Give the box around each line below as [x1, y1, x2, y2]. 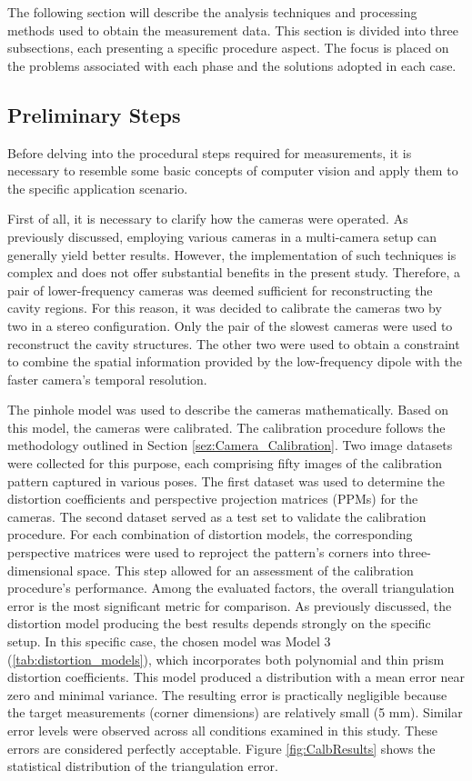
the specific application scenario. [7, 178, 188, 197]
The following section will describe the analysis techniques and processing [7, 3, 417, 21]
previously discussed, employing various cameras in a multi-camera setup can [7, 226, 437, 245]
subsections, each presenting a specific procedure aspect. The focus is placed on [7, 38, 449, 57]
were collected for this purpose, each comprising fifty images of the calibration [7, 454, 443, 473]
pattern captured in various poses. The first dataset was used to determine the [7, 471, 445, 490]
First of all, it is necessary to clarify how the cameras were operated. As [7, 209, 408, 228]
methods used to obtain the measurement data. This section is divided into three [7, 20, 458, 39]
